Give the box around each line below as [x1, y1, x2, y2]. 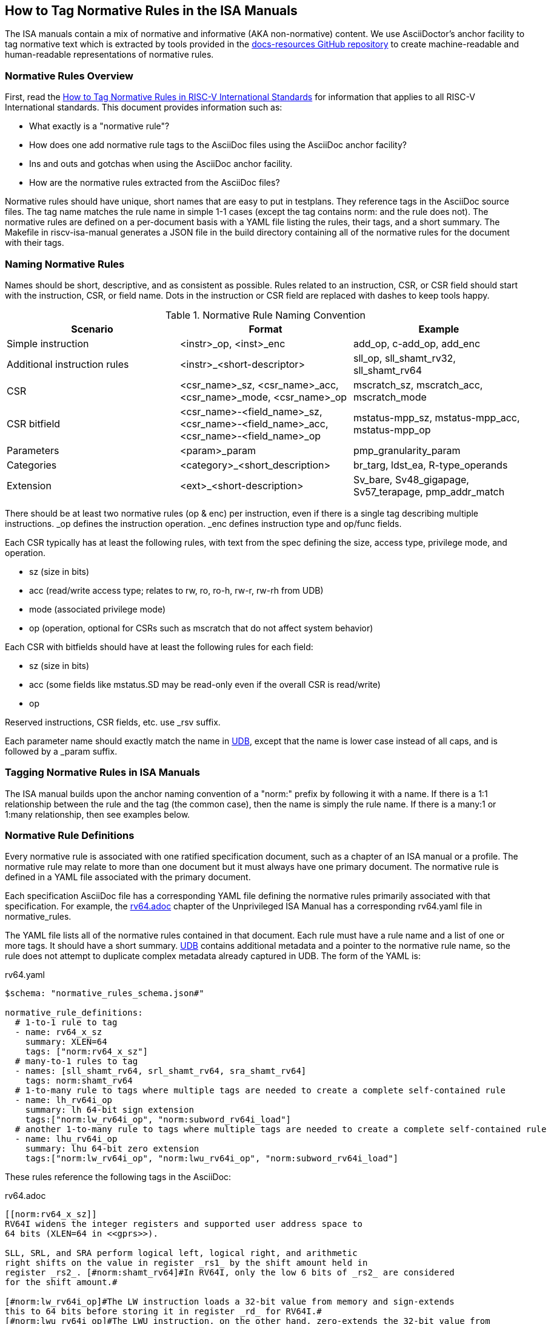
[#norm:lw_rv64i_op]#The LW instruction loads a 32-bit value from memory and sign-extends [5, 1297, 455, 1307]
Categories [7, 458, 57, 471]
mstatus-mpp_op [353, 423, 431, 436]
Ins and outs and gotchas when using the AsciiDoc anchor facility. [29, 158, 293, 169]
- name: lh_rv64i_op [15, 1095, 113, 1105]
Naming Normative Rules [5, 257, 125, 270]
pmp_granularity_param [353, 444, 461, 457]
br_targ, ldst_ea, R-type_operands [353, 458, 508, 471]
